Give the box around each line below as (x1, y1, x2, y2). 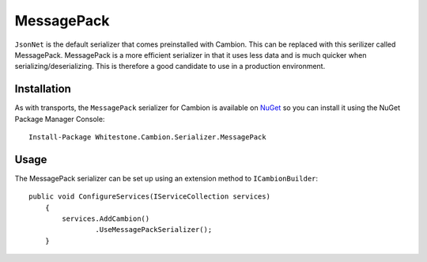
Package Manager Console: (14, 114, 105, 123)
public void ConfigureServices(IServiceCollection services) (28, 192, 270, 201)
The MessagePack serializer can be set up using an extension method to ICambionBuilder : (14, 173, 319, 183)
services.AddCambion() (62, 215, 150, 223)
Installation (14, 82, 71, 96)
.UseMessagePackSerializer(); (95, 226, 213, 234)
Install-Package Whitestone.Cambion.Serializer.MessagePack (28, 133, 266, 142)
